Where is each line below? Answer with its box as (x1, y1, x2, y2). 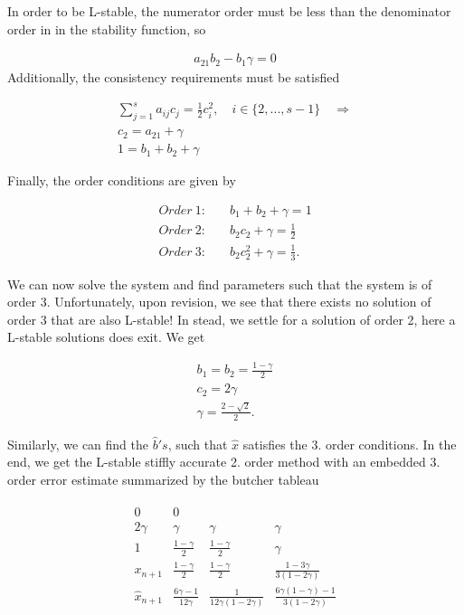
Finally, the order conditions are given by (7, 171, 236, 190)
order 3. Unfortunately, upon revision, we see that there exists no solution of (7, 292, 431, 311)
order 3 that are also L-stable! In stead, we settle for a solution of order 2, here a (7, 309, 456, 328)
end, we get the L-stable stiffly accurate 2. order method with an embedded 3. (7, 452, 440, 471)
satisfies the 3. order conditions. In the (242, 434, 457, 453)
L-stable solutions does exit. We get (7, 327, 205, 346)
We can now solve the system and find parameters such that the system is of (7, 274, 432, 293)
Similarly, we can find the (7, 434, 149, 453)
